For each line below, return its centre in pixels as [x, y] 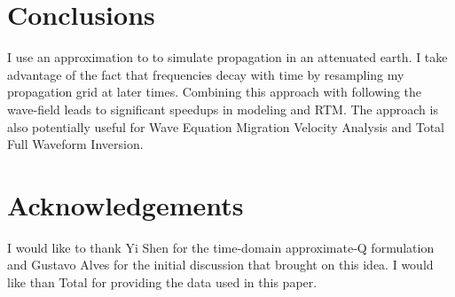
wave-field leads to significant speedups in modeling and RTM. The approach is [223, 109]
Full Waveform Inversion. [75, 144]
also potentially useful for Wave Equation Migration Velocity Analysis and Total [226, 126]
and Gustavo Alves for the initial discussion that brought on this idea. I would [220, 265]
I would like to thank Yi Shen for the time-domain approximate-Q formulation [221, 247]
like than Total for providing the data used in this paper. [162, 282]
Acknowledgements [126, 204]
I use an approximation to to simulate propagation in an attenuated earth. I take [227, 57]
